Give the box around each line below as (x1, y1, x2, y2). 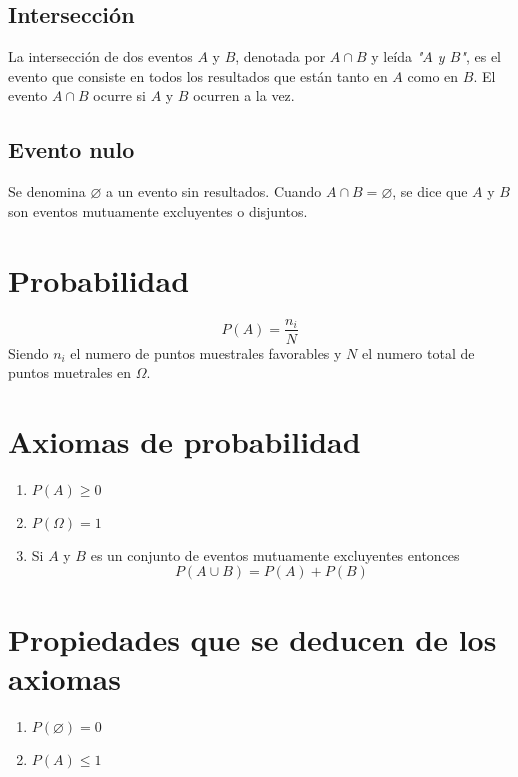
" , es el (460, 46, 501, 67)
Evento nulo (8, 134, 135, 165)
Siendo (8, 342, 49, 363)
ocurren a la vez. (193, 85, 295, 106)
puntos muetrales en (8, 362, 132, 383)
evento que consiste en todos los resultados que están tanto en (8, 65, 388, 86)
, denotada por (235, 46, 326, 67)
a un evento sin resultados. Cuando (106, 181, 322, 202)
